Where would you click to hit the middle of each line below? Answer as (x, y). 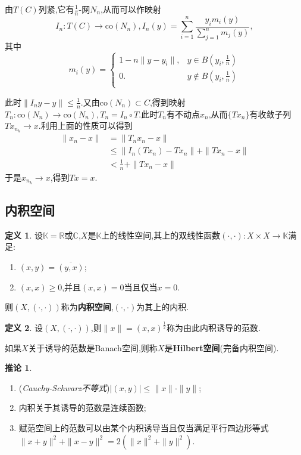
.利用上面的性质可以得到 (85, 126)
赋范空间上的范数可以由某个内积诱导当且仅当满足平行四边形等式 (144, 428)
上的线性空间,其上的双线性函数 (161, 235)
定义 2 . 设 (24, 328)
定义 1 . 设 (24, 235)
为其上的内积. (163, 307)
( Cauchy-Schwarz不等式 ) (64, 387)
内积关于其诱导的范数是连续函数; (82, 408)
